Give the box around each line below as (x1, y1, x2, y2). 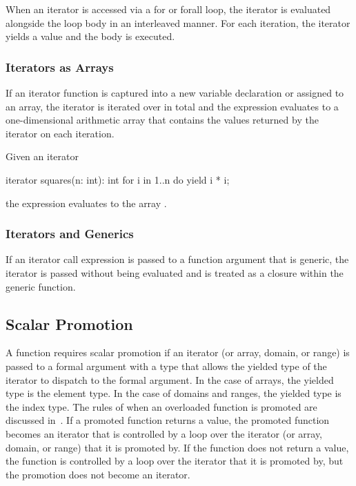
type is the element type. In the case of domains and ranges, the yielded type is (6, 386, 342, 400)
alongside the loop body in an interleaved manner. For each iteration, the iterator (6, 15, 350, 30)
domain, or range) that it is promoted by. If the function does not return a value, (6, 440, 349, 454)
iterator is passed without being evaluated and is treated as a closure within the (6, 265, 344, 280)
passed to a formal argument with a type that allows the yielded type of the (6, 358, 327, 373)
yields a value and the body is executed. (6, 29, 175, 43)
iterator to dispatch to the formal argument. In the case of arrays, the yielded (6, 372, 334, 387)
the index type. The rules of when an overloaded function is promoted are (6, 399, 317, 414)
